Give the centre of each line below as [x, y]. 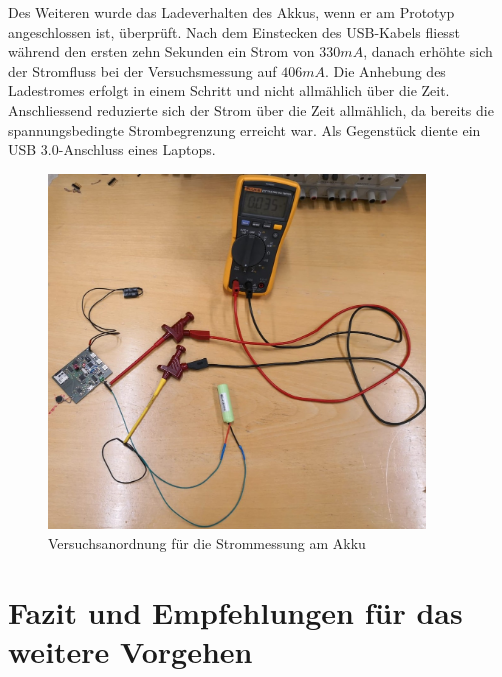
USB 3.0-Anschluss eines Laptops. [112, 149]
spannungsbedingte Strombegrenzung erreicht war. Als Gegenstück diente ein [244, 129]
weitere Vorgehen [130, 650]
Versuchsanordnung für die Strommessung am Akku [207, 542]
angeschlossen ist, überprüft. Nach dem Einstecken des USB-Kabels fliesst [234, 31]
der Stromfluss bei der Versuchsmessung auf [142, 70]
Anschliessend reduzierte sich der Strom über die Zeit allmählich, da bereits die [251, 109]
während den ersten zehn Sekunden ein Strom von [161, 51]
